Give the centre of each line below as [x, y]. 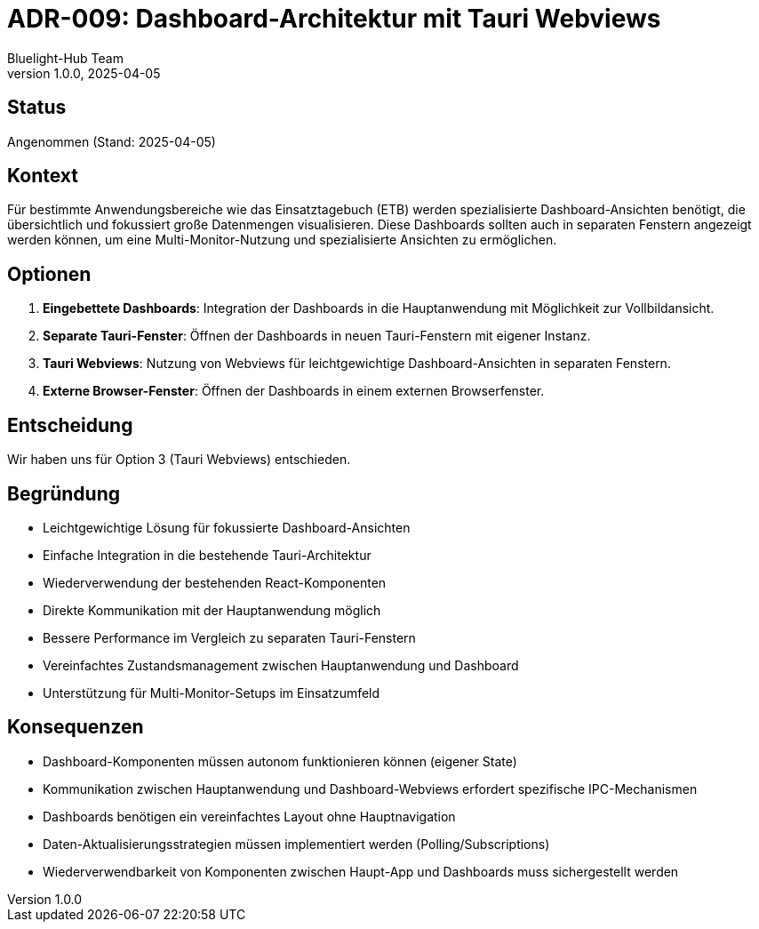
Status [37, 108]
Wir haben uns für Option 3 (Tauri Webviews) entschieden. [179, 460]
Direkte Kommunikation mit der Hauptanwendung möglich [212, 610]
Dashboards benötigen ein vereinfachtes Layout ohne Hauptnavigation [249, 816]
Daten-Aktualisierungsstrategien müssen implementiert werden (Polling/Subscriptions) [296, 844]
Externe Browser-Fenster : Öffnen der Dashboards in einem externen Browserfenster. [294, 391]
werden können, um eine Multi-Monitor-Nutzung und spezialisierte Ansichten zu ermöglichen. [282, 240]
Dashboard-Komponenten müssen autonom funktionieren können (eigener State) [280, 761]
